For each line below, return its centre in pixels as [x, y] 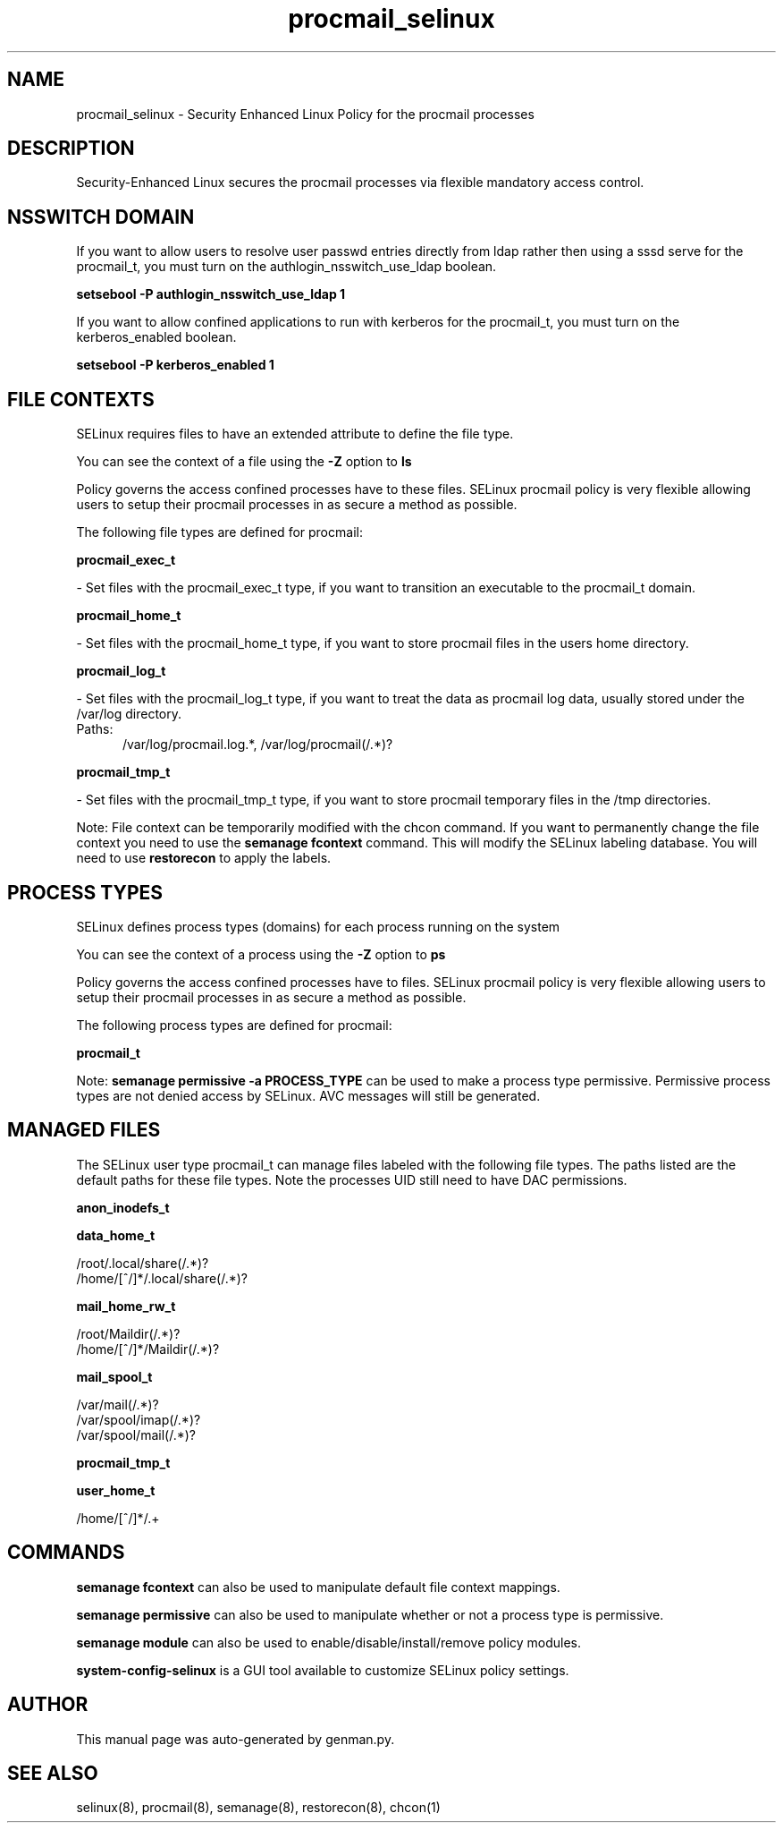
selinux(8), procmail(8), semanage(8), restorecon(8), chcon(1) [258, 1808]
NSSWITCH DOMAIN [101, 217]
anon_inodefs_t [123, 1207]
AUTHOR [48, 1705]
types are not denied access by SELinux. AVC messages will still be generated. [308, 1095]
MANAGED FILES [84, 1130]
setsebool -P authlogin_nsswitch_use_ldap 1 [211, 294]
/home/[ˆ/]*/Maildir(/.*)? [148, 1349]
